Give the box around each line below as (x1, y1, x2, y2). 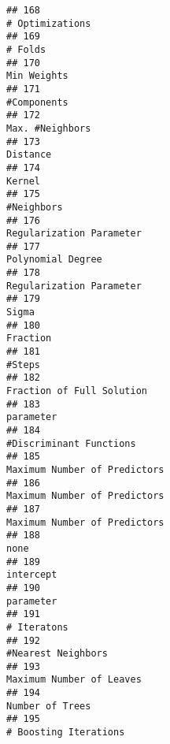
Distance (6, 149, 52, 161)
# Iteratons (6, 621, 68, 633)
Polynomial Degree (6, 254, 102, 266)
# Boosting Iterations (6, 727, 125, 738)
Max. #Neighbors (6, 122, 91, 134)
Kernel (6, 175, 40, 187)
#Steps (6, 359, 40, 370)
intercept (6, 569, 57, 581)
